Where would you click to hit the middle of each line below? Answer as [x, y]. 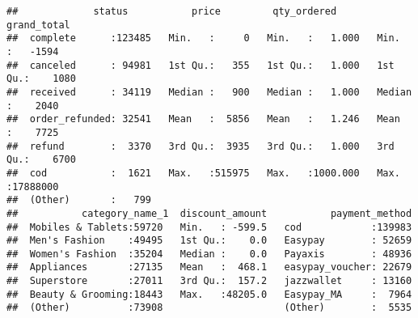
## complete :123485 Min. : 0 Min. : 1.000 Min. [203, 38]
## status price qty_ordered [172, 11]
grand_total [38, 25]
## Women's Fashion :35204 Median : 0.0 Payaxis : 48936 [209, 254]
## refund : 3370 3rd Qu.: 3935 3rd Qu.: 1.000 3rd [201, 146]
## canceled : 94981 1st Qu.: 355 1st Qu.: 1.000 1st [201, 65]
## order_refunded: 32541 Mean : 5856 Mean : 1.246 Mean [203, 119]
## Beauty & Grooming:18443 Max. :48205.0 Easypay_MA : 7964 [209, 294]
